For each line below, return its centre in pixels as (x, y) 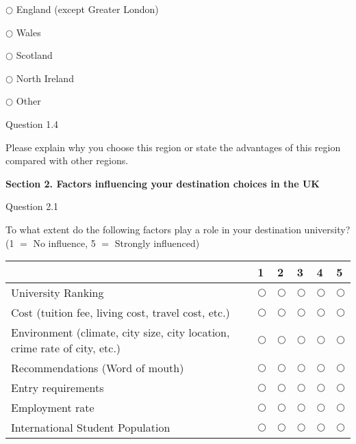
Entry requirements (58, 388)
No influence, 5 (64, 243)
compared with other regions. (67, 160)
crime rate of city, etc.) (66, 348)
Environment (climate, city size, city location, (120, 332)
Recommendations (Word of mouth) (98, 368)
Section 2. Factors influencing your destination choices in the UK (163, 183)
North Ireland (45, 78)
